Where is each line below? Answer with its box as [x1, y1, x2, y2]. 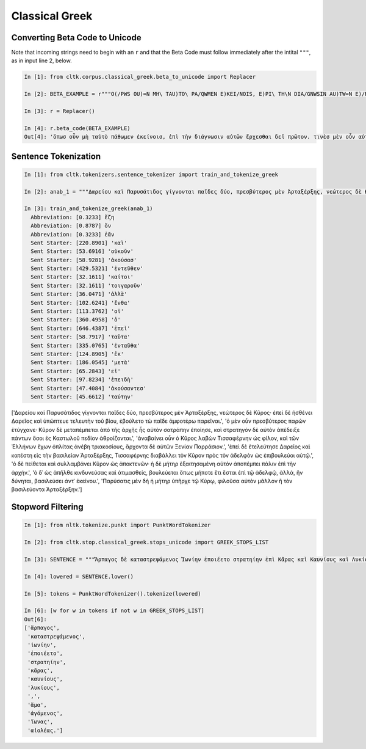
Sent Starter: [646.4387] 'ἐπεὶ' [30, 324, 131, 332]
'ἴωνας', [27, 718, 54, 725]
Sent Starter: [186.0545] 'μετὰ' [30, 359, 131, 366]
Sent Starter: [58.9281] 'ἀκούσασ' [30, 257, 137, 263]
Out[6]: [24, 616, 47, 623]
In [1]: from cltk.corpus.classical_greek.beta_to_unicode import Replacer [24, 73, 256, 81]
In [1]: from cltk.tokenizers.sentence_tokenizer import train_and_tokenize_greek [24, 171, 279, 178]
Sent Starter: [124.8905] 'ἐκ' [30, 350, 124, 357]
